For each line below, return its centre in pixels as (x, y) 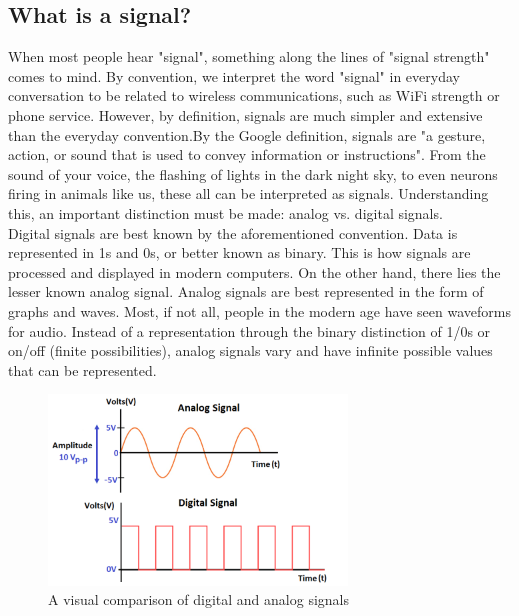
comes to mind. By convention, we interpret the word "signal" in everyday (234, 75)
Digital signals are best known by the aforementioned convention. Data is (233, 232)
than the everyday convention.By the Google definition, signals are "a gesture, (247, 134)
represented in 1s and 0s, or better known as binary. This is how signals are (239, 252)
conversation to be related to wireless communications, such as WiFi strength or (254, 95)
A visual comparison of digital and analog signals (198, 599)
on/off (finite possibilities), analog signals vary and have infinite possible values (250, 350)
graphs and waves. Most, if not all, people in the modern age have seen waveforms (259, 310)
